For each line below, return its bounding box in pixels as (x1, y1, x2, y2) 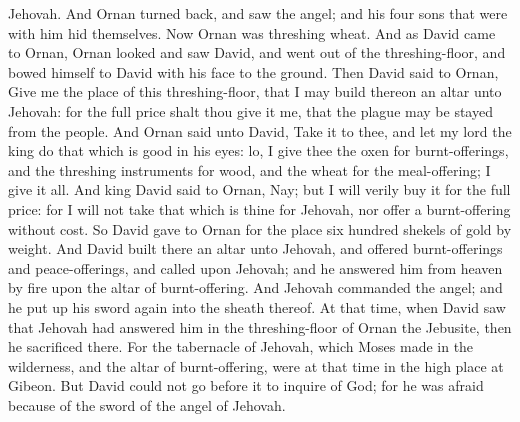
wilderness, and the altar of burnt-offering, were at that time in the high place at (8, 355, 504, 376)
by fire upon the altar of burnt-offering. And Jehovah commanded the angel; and (8, 277, 503, 298)
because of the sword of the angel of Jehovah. (8, 394, 286, 415)
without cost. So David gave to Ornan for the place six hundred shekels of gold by (8, 218, 512, 239)
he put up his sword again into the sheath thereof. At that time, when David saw (8, 296, 506, 317)
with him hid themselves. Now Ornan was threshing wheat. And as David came (8, 22, 496, 43)
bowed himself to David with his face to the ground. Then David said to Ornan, (8, 61, 499, 82)
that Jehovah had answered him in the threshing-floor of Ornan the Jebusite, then (8, 316, 512, 337)
